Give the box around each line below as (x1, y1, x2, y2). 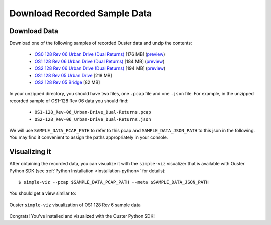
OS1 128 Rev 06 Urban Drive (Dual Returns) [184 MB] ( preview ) (34, 58, 165, 64)
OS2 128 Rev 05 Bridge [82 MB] (34, 79, 100, 85)
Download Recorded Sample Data (9, 8, 152, 19)
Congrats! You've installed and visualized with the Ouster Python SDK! (9, 213, 155, 219)
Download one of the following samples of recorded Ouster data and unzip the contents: (9, 40, 192, 46)
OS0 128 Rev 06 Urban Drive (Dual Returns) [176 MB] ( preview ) (34, 51, 165, 57)
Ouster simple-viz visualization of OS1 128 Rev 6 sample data (9, 202, 141, 208)
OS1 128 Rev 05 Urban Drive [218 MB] (34, 72, 112, 78)
